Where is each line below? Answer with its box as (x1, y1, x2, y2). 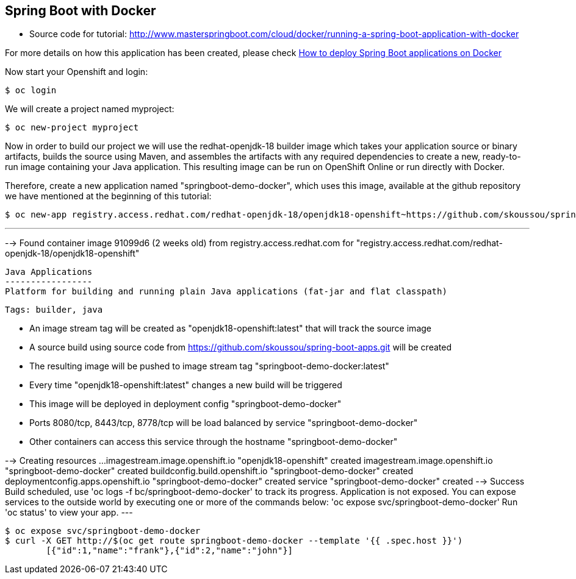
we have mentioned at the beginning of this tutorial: (5, 191, 212, 202)
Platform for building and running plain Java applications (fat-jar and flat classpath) (5, 286, 447, 297)
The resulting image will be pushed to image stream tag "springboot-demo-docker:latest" (29, 361, 389, 372)
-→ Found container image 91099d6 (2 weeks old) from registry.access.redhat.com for (5, 238, 354, 249)
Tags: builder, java (5, 305, 103, 315)
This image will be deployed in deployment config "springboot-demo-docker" (29, 399, 342, 410)
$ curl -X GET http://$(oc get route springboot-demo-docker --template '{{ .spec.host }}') (5, 536, 463, 546)
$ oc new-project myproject (5, 123, 139, 133)
